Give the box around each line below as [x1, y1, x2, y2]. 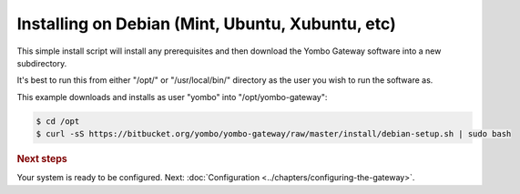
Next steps [16, 153, 67, 166]
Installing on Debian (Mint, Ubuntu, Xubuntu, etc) [16, 14, 396, 34]
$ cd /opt [36, 116, 80, 127]
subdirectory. [16, 57, 67, 68]
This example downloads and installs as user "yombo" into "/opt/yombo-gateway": [16, 91, 328, 102]
